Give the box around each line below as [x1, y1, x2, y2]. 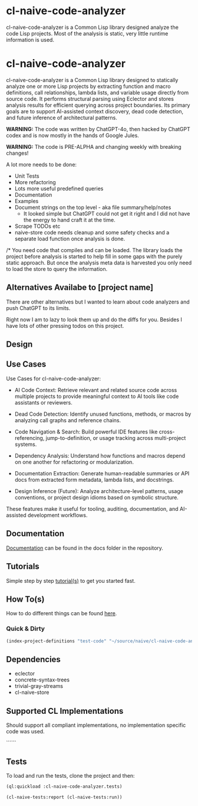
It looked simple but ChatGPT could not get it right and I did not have [23, 210, 190, 217]
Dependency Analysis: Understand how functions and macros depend [14, 452, 186, 459]
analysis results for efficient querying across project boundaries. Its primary [6, 102, 190, 109]
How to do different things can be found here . [6, 610, 117, 617]
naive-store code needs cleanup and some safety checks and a [14, 229, 170, 236]
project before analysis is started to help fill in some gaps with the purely [6, 253, 183, 260]
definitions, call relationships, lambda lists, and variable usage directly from [6, 89, 189, 96]
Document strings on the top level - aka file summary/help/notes [14, 204, 171, 211]
